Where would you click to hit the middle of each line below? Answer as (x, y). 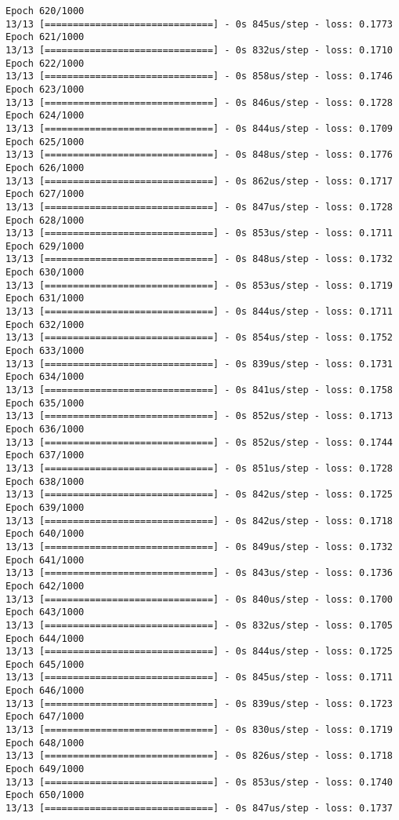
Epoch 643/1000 (45, 612)
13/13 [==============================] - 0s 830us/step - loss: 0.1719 (199, 730)
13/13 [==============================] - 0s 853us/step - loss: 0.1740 (199, 782)
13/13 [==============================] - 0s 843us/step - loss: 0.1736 (199, 573)
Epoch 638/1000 (45, 481)
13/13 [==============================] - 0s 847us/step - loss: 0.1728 (199, 207)
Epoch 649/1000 (45, 769)
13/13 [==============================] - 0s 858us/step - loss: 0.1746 (199, 77)
